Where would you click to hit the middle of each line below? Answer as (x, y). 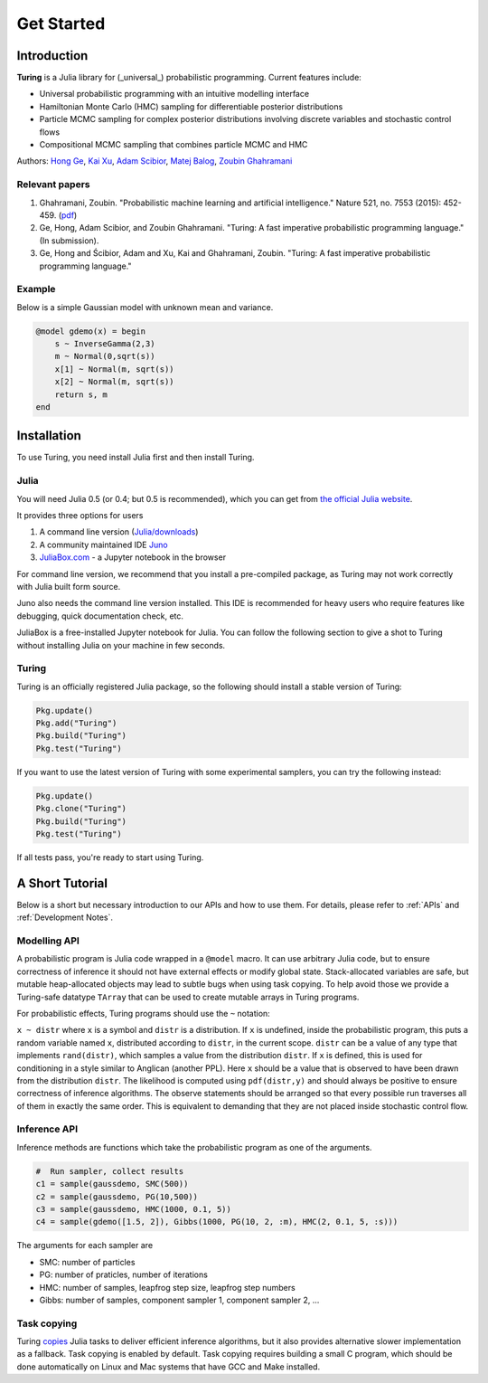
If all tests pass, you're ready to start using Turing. (110, 857)
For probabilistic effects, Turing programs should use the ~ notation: (143, 1013)
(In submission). (69, 241)
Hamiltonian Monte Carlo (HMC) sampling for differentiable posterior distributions (191, 106)
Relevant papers (53, 185)
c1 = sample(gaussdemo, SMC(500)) (112, 1184)
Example (36, 289)
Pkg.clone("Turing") (81, 809)
